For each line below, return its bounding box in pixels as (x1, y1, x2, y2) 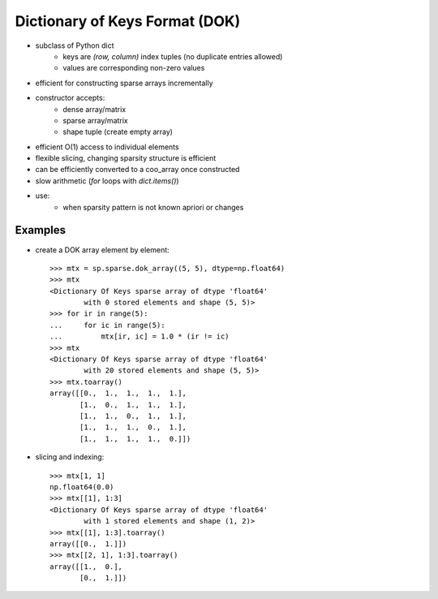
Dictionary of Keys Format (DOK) (15, 12, 241, 30)
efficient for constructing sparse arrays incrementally (35, 78, 214, 88)
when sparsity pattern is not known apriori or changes (62, 202, 244, 212)
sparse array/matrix (62, 115, 129, 125)
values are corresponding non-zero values (62, 63, 205, 73)
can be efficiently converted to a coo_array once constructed (35, 165, 240, 175)
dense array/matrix (62, 104, 127, 114)
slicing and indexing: (35, 452, 105, 462)
